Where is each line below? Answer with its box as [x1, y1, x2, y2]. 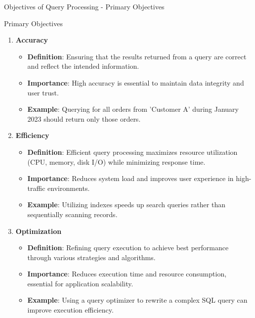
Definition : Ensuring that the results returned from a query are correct [27, 51, 247, 61]
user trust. [27, 87, 59, 97]
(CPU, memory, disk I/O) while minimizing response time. [27, 156, 206, 167]
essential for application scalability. [27, 278, 133, 288]
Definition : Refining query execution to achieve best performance [27, 242, 229, 253]
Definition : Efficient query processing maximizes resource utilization [27, 146, 238, 157]
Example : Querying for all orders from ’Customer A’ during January [27, 104, 239, 114]
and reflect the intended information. [27, 61, 139, 71]
